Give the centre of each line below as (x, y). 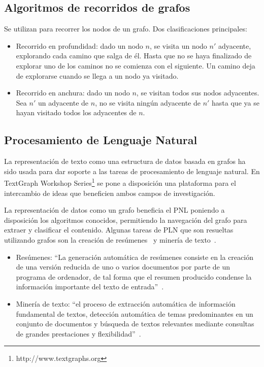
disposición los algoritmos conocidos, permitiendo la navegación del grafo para (126, 220)
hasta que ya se (236, 102)
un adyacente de (63, 102)
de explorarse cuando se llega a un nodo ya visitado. (97, 75)
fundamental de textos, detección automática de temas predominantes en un (135, 313)
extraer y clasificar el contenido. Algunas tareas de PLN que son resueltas (119, 230)
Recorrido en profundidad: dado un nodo (79, 45)
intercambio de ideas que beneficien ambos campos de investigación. (110, 193)
